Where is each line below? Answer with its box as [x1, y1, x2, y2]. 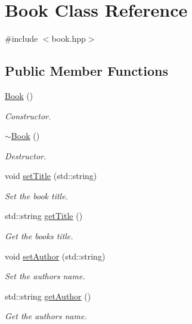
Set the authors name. [5, 270, 85, 282]
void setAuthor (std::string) [5, 249, 106, 262]
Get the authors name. [5, 310, 87, 322]
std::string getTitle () [5, 209, 83, 222]
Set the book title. [5, 189, 68, 202]
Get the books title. [5, 230, 73, 242]
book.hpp [51, 32, 86, 45]
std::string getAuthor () [5, 289, 91, 302]
